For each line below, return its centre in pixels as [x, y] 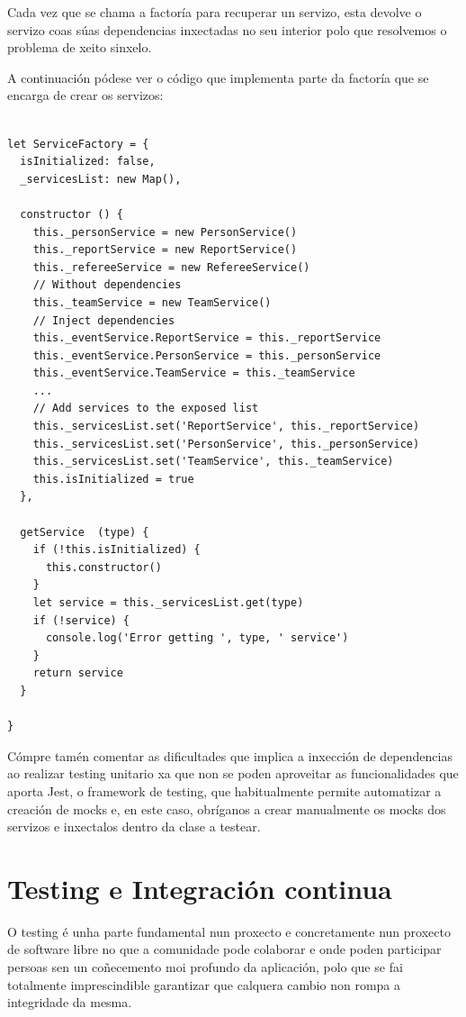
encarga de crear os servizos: [85, 95]
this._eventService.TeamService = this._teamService [194, 373]
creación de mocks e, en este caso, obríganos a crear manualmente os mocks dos [227, 808]
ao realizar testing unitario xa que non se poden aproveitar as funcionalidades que [233, 773]
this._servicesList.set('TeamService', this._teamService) [213, 462]
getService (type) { [85, 532]
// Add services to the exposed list [146, 409]
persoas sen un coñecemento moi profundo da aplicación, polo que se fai [205, 967]
